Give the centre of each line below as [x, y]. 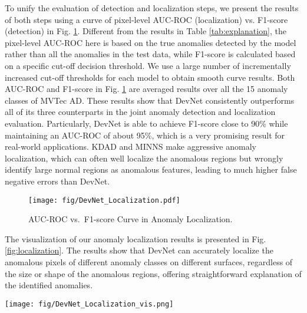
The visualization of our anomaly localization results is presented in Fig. [136, 238]
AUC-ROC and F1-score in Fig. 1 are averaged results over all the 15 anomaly [146, 89]
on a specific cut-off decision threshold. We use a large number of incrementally [148, 65]
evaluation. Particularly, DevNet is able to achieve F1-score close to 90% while [146, 123]
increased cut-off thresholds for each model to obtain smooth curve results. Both [150, 77]
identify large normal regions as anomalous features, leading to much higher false [151, 169]
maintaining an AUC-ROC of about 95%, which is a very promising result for [145, 135]
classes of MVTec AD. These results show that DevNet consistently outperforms [150, 100]
